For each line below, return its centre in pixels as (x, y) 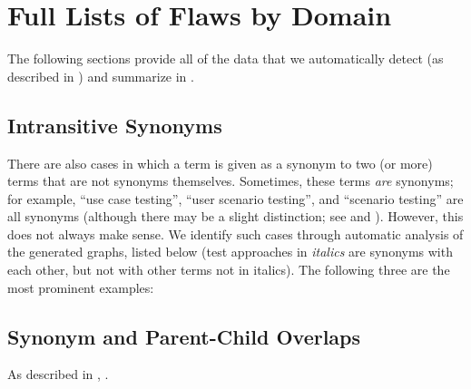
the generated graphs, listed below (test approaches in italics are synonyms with (230, 252)
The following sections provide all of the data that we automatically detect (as (226, 58)
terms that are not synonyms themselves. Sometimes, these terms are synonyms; (231, 181)
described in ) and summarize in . (101, 76)
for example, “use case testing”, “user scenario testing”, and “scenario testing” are (235, 198)
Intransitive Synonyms (115, 125)
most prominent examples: (81, 287)
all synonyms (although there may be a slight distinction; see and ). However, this (235, 216)
